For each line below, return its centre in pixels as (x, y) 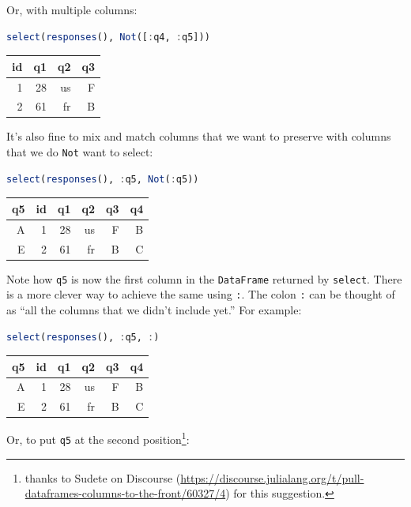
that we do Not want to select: (80, 152)
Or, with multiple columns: (72, 9)
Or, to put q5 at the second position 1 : (98, 438)
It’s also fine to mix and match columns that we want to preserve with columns (199, 136)
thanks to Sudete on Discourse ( (103, 477)
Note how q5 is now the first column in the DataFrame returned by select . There (204, 278)
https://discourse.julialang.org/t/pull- (272, 477)
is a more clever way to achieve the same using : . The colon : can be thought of (201, 294)
